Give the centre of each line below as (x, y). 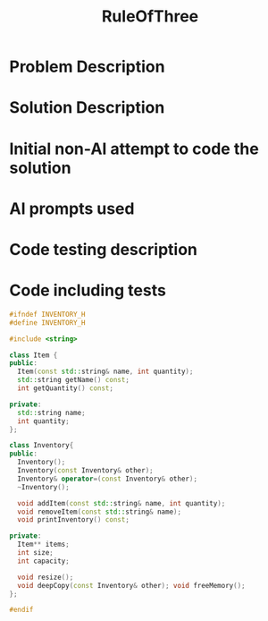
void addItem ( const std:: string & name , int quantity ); (121, 503)
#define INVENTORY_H (48, 323)
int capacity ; (43, 561)
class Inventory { (42, 446)
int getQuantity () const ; (66, 388)
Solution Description (87, 108)
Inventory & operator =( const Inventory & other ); (108, 479)
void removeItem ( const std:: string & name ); (99, 512)
